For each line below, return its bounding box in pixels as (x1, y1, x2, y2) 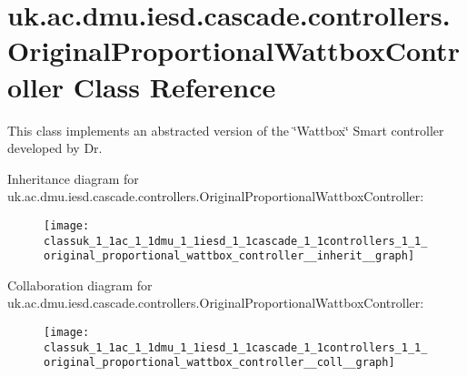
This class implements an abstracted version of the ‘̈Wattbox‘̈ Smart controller (7, 120, 444, 139)
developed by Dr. (7, 138, 103, 158)
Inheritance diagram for (7, 168, 139, 188)
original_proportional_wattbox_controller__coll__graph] (44, 356, 395, 370)
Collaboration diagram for (7, 275, 153, 294)
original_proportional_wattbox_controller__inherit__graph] (44, 249, 415, 263)
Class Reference (73, 67, 276, 105)
